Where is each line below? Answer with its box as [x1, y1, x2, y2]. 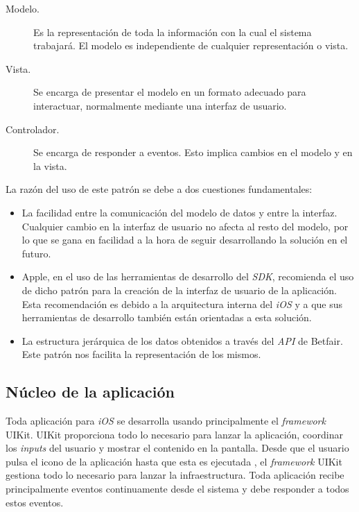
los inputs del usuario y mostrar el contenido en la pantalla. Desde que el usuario [6, 441, 349, 455]
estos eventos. [6, 495, 64, 509]
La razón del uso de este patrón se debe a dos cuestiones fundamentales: [6, 182, 313, 196]
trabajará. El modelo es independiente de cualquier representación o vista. [33, 38, 349, 53]
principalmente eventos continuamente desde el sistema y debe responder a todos [6, 481, 349, 496]
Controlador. [6, 121, 60, 136]
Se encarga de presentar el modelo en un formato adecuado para [33, 85, 306, 99]
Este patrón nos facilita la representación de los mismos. [21, 347, 261, 361]
